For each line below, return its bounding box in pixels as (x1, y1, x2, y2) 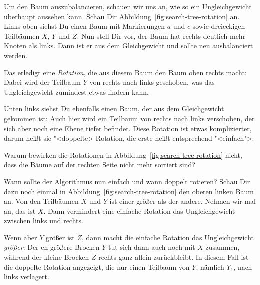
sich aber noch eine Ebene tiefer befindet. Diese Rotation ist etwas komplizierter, (4, 123, 252, 133)
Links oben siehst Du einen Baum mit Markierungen (4, 21, 165, 31)
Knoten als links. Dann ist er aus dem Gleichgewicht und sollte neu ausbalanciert (4, 40, 253, 51)
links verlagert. (4, 271, 49, 282)
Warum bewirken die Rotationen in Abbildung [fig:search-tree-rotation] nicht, (4, 149, 242, 160)
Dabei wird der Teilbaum (4, 77, 81, 87)
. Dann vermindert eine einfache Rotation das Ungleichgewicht (43, 205, 235, 216)
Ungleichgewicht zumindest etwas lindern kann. (4, 86, 149, 97)
